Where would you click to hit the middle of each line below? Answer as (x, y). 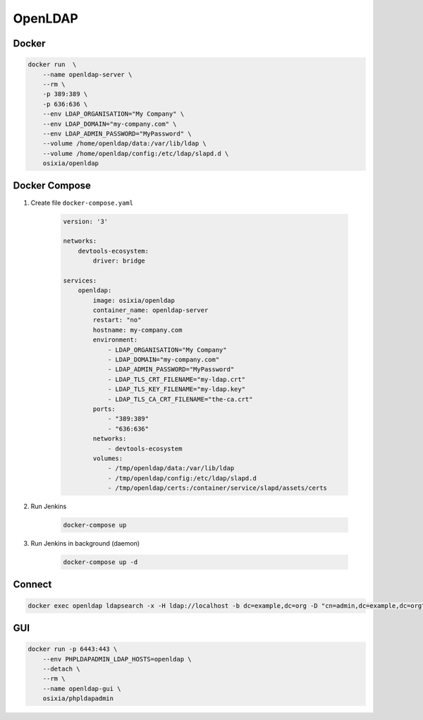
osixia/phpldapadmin (78, 698)
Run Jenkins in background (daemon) (85, 544)
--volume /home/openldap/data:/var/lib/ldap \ (125, 144)
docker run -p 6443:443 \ (73, 649)
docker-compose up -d (100, 562)
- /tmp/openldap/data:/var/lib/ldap (171, 468)
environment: (115, 340)
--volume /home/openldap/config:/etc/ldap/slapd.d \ (136, 153)
